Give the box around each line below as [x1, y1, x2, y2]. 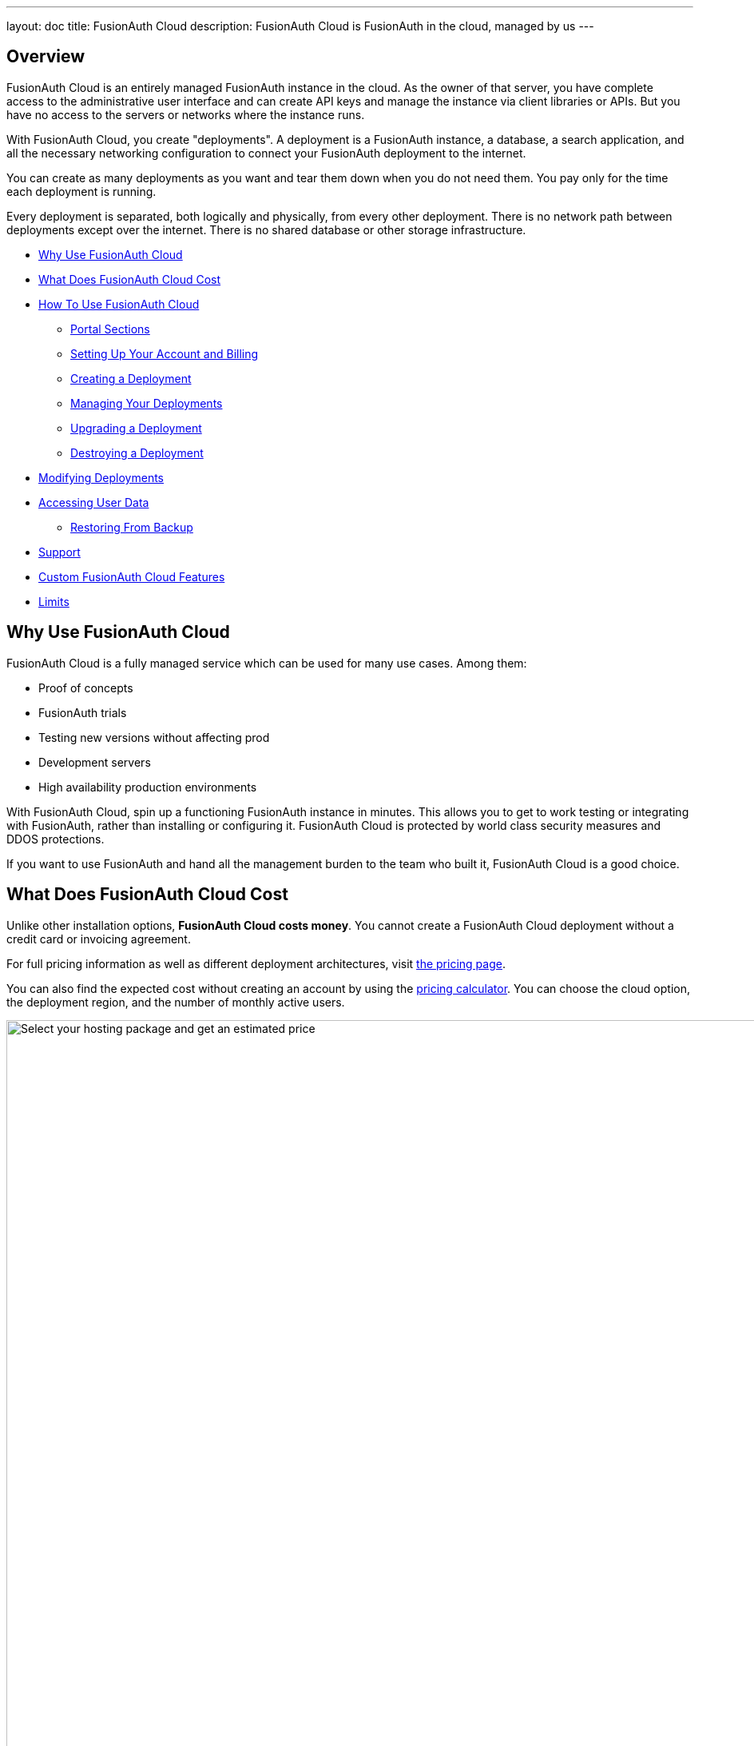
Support [38, 544, 81, 559]
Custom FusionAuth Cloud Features [38, 569, 225, 584]
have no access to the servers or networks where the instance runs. [6, 107, 365, 122]
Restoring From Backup [70, 520, 193, 534]
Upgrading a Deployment [70, 421, 202, 435]
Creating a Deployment [70, 371, 192, 385]
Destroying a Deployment [70, 445, 204, 460]
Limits [38, 594, 69, 608]
